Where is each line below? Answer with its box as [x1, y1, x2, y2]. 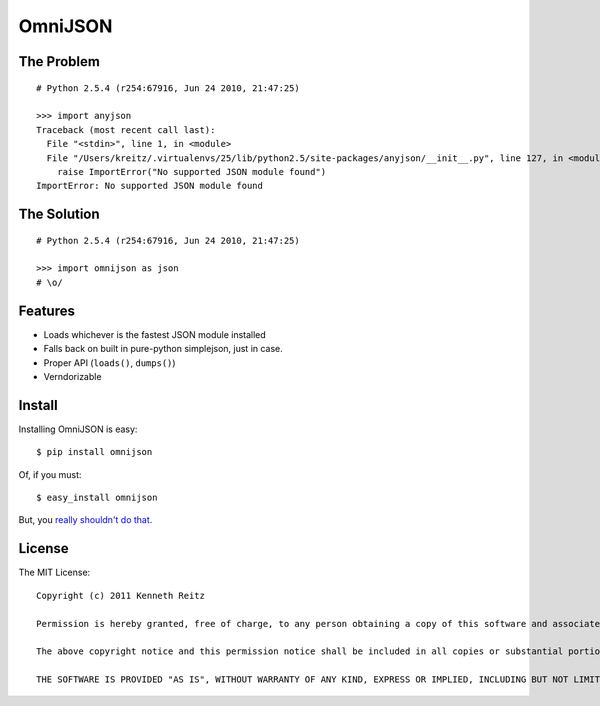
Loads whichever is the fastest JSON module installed [43, 328, 267, 340]
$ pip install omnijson [36, 446, 153, 458]
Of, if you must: [18, 468, 82, 480]
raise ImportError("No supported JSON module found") [56, 166, 327, 177]
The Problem [18, 53, 100, 70]
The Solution [18, 206, 100, 223]
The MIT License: [18, 566, 91, 579]
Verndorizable [43, 370, 102, 382]
